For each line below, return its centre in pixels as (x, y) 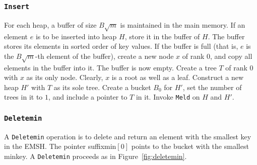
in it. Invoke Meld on (168, 97)
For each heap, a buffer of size (50, 24)
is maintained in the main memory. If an (183, 24)
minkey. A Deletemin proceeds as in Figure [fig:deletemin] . (95, 156)
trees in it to (23, 97)
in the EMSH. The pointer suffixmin (60, 146)
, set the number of (212, 87)
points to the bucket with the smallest (190, 146)
